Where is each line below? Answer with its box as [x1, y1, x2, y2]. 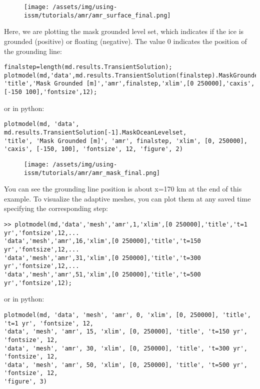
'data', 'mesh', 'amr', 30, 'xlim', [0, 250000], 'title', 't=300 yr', [4, 344, 247, 352]
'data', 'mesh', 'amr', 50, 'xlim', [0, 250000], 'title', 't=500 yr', [4, 361, 247, 368]
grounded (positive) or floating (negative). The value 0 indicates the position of [4, 35, 247, 46]
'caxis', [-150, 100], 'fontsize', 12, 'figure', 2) [4, 145, 183, 153]
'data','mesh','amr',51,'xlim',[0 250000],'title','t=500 [4, 270, 201, 278]
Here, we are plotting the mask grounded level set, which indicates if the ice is [4, 26, 244, 36]
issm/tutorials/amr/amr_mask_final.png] [24, 169, 160, 176]
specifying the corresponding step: [4, 203, 108, 213]
